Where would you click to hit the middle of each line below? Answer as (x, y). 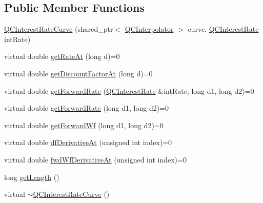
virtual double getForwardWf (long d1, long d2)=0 (84, 125)
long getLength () (32, 177)
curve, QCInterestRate (223, 29)
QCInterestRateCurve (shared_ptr (59, 29)
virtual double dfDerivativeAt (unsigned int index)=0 (88, 142)
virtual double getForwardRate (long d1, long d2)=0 (87, 108)
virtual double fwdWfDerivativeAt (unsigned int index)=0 (95, 159)
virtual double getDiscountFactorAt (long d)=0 (78, 73)
